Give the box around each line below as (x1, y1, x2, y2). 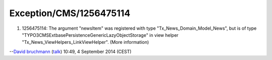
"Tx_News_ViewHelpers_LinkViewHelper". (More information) (22, 39, 149, 45)
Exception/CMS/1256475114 (9, 8, 130, 19)
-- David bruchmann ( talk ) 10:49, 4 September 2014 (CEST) (9, 48, 132, 54)
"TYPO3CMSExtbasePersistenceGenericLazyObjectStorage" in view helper (22, 32, 179, 38)
